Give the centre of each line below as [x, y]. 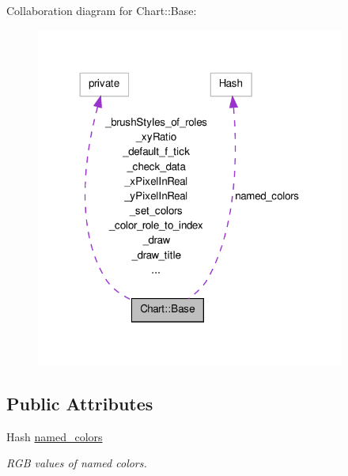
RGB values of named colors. [77, 463]
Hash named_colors [55, 436]
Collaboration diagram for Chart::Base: [102, 10]
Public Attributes [80, 403]
